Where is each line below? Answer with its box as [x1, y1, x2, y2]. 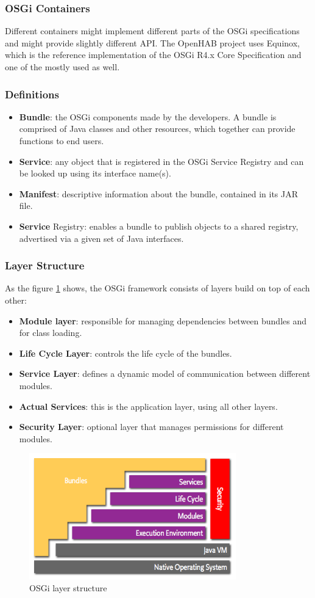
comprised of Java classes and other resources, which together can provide [19, 122, 296, 135]
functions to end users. [19, 134, 104, 147]
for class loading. [19, 326, 82, 339]
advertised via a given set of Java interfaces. [19, 232, 184, 244]
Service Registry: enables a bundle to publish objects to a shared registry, [19, 219, 299, 232]
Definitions [5, 86, 59, 101]
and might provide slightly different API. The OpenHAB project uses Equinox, [5, 36, 300, 49]
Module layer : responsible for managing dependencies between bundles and [19, 314, 306, 327]
